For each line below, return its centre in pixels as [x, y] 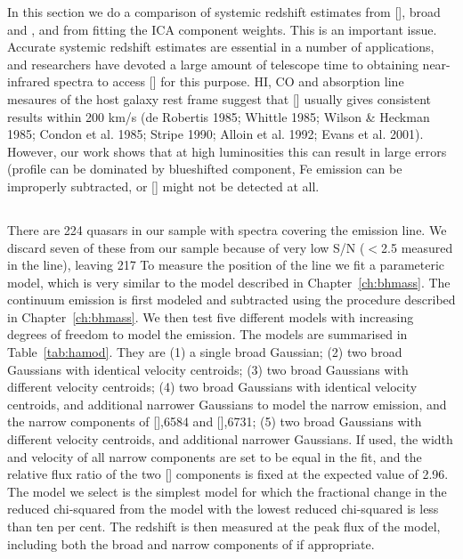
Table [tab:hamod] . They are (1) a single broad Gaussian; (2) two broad [205, 352]
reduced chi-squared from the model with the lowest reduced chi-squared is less [223, 509]
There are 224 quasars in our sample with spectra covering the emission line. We [227, 229]
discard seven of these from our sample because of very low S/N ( [186, 247]
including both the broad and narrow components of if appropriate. [191, 543]
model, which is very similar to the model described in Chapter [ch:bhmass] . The [229, 282]
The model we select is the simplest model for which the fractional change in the [227, 491]
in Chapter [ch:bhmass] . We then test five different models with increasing [211, 316]
